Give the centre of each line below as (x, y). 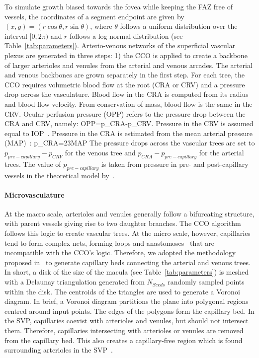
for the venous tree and (100, 152)
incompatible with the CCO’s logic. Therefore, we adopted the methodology (120, 252)
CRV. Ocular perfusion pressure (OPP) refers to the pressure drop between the (125, 113)
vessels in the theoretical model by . (60, 175)
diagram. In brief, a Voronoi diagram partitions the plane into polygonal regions (127, 301)
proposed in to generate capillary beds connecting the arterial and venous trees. (128, 262)
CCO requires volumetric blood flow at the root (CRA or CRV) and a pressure (125, 84)
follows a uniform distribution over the (179, 26)
